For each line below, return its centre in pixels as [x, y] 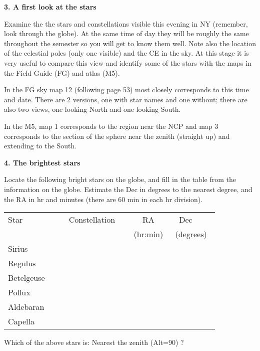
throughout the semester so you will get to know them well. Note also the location [130, 43]
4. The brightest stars [42, 162]
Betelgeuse [26, 278]
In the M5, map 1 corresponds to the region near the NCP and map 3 [111, 126]
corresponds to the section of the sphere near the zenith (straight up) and [117, 136]
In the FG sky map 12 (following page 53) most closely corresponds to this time [126, 90]
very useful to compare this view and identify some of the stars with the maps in [128, 62]
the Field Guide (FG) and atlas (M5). [62, 72]
